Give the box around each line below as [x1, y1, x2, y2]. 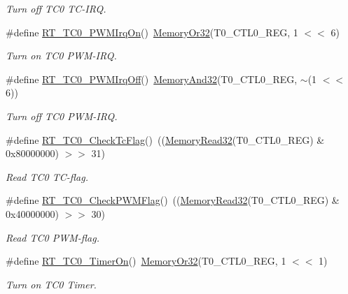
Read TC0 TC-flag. [6, 169, 88, 184]
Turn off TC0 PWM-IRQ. [6, 108, 118, 123]
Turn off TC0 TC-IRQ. [6, 1, 106, 15]
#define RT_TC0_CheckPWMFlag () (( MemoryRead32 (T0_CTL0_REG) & [6, 193, 340, 207]
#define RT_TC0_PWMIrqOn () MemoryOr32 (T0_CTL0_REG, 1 [6, 24, 298, 39]
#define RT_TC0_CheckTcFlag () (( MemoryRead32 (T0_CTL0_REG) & [6, 132, 325, 147]
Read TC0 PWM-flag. [6, 230, 99, 244]
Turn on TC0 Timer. [6, 277, 97, 291]
